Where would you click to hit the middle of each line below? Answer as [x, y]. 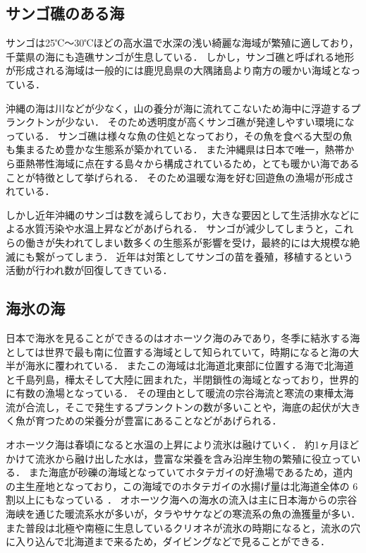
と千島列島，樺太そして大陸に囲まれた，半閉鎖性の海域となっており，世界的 [182, 379]
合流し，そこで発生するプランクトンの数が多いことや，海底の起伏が [183, 406]
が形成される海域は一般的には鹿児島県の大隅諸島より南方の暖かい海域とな [178, 70]
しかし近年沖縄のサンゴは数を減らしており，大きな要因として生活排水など [178, 214]
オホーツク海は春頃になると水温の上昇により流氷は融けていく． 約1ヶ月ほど [183, 445]
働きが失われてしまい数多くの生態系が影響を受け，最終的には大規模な [188, 242]
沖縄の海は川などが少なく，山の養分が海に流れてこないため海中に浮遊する [178, 108]
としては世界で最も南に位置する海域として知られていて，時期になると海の [178, 351]
